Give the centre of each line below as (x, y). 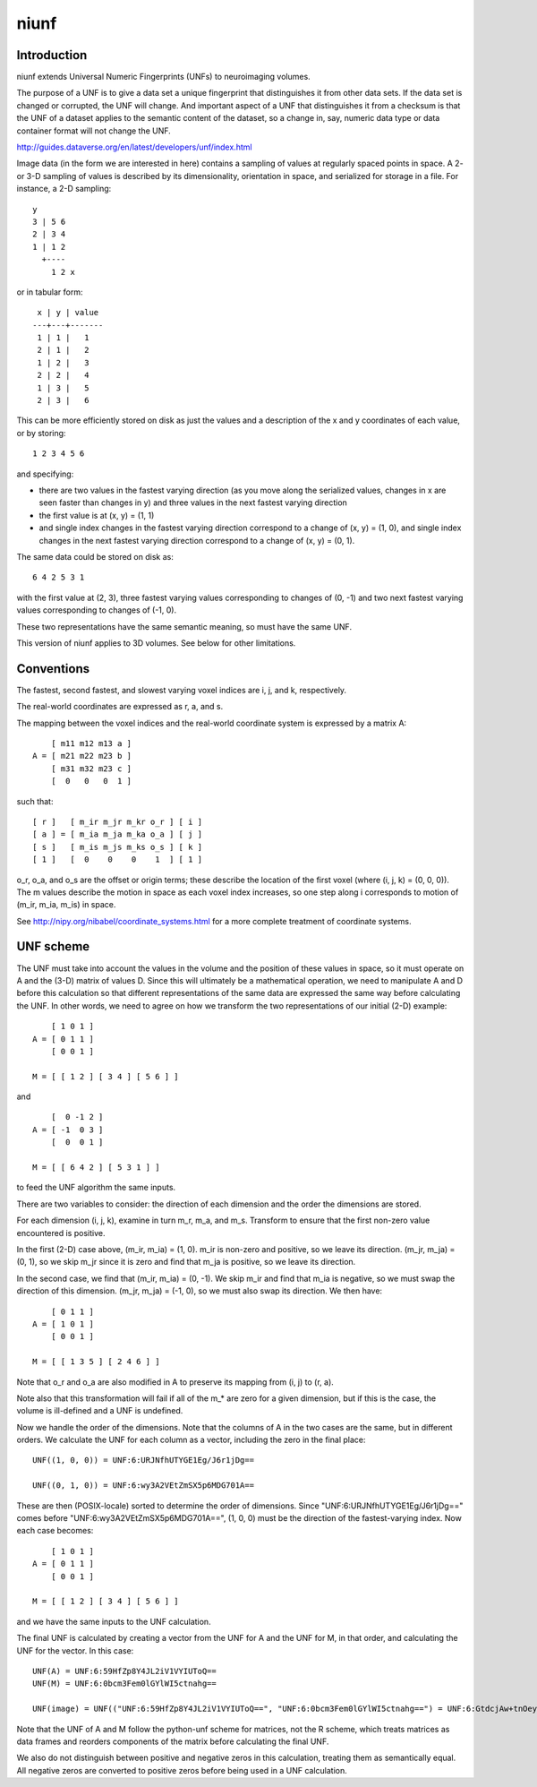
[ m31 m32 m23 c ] (91, 769)
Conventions (53, 669)
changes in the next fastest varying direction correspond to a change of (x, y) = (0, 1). (197, 540)
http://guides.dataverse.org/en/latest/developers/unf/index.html (134, 147)
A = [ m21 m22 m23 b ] (82, 756)
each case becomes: (55, 1531)
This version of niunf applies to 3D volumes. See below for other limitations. (156, 643)
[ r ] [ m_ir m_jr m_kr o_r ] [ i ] (118, 821)
